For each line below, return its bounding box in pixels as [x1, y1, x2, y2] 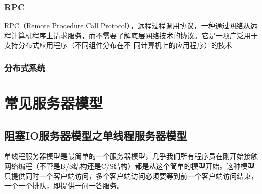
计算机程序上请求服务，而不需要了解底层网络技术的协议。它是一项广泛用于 [11, 30, 258, 40]
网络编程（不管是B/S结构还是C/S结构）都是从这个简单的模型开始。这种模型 [4, 161, 255, 171]
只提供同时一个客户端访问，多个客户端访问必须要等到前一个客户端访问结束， [4, 170, 258, 181]
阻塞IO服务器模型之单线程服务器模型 [4, 127, 187, 143]
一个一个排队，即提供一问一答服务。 [4, 180, 124, 191]
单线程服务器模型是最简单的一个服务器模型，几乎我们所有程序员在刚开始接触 [4, 151, 258, 161]
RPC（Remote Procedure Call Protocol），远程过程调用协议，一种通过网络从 [4, 20, 250, 31]
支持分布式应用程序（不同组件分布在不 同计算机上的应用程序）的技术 [4, 40, 232, 50]
